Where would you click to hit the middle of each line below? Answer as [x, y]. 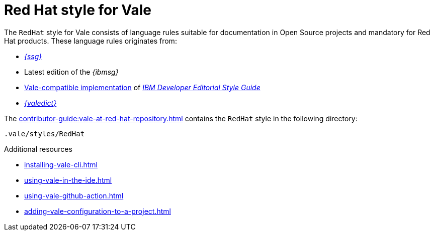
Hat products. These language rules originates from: [91, 41]
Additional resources [38, 149]
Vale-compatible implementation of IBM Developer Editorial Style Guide [142, 87]
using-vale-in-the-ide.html [68, 180]
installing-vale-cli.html [61, 164]
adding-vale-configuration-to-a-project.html [98, 211]
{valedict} [40, 103]
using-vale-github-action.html [74, 195]
